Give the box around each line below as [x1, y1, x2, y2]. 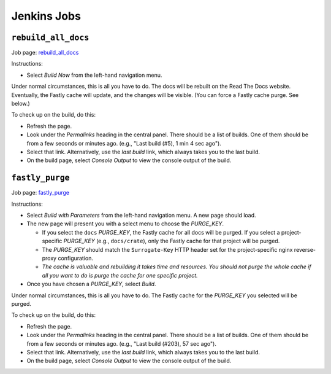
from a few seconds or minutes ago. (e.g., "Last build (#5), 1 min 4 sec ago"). [26, 139, 222, 147]
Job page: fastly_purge [11, 189, 70, 197]
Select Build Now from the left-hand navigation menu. [26, 71, 162, 79]
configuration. [58, 255, 94, 262]
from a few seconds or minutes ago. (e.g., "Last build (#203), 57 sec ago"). [26, 340, 217, 347]
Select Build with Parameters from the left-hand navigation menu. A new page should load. [26, 212, 257, 219]
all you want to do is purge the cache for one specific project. [42, 271, 198, 279]
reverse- [294, 246, 316, 253]
